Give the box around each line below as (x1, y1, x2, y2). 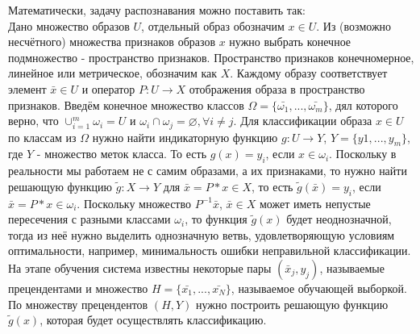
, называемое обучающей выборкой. (231, 279, 407, 296)
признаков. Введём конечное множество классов (8, 96, 244, 113)
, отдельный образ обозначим (141, 17, 285, 34)
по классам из (8, 128, 77, 145)
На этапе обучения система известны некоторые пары (8, 259, 272, 276)
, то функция (185, 211, 247, 228)
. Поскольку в (329, 145, 397, 162)
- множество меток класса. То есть (36, 145, 207, 162)
